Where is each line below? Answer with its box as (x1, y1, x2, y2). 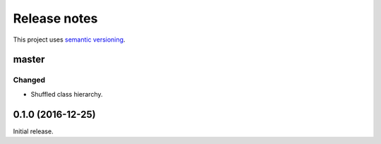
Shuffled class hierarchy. (30, 90, 103, 98)
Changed (13, 75, 46, 85)
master (13, 54, 45, 66)
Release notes (13, 11, 98, 26)
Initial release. (13, 127, 54, 136)
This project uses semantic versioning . (13, 35, 126, 44)
